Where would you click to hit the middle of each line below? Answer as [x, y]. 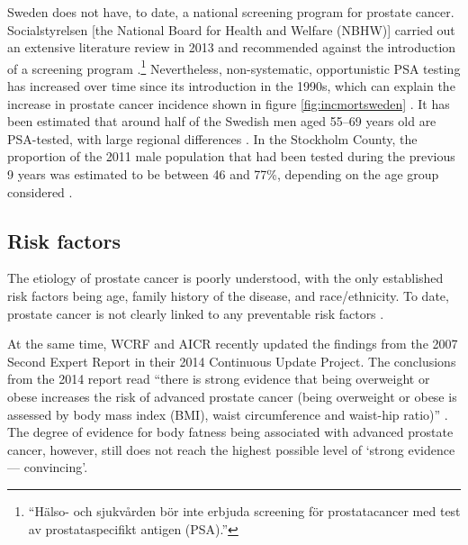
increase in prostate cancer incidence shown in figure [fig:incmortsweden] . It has [229, 103]
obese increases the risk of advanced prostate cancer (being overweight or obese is [232, 396]
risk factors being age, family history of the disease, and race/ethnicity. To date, [228, 295]
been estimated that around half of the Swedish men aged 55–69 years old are [222, 121]
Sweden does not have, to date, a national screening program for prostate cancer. [231, 12]
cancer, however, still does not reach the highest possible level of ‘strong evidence [231, 449]
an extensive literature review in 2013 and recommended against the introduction [232, 47]
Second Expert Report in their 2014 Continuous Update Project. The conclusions [232, 361]
